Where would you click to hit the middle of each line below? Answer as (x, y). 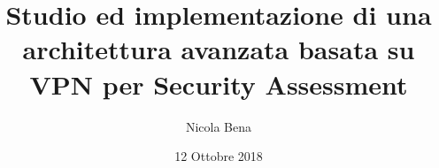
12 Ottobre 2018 (219, 156)
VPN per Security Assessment (219, 84)
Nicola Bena (219, 126)
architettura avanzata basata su (219, 49)
